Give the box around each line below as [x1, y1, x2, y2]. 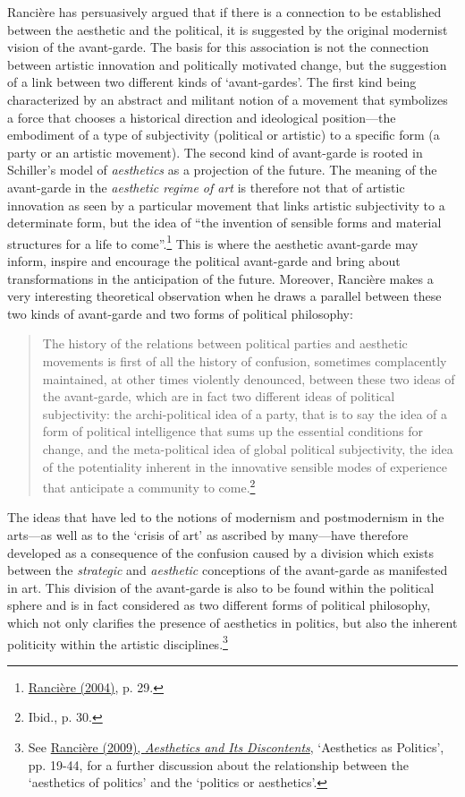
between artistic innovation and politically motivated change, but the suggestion [7, 55, 447, 73]
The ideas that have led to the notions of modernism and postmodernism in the [7, 508, 444, 527]
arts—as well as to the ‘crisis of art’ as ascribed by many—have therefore [7, 525, 409, 544]
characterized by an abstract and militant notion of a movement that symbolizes [7, 90, 448, 108]
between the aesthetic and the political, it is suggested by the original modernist [7, 20, 448, 39]
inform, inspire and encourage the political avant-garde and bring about [7, 251, 401, 270]
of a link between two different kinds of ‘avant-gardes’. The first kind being [7, 73, 417, 91]
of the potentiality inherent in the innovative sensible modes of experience [42, 457, 447, 476]
